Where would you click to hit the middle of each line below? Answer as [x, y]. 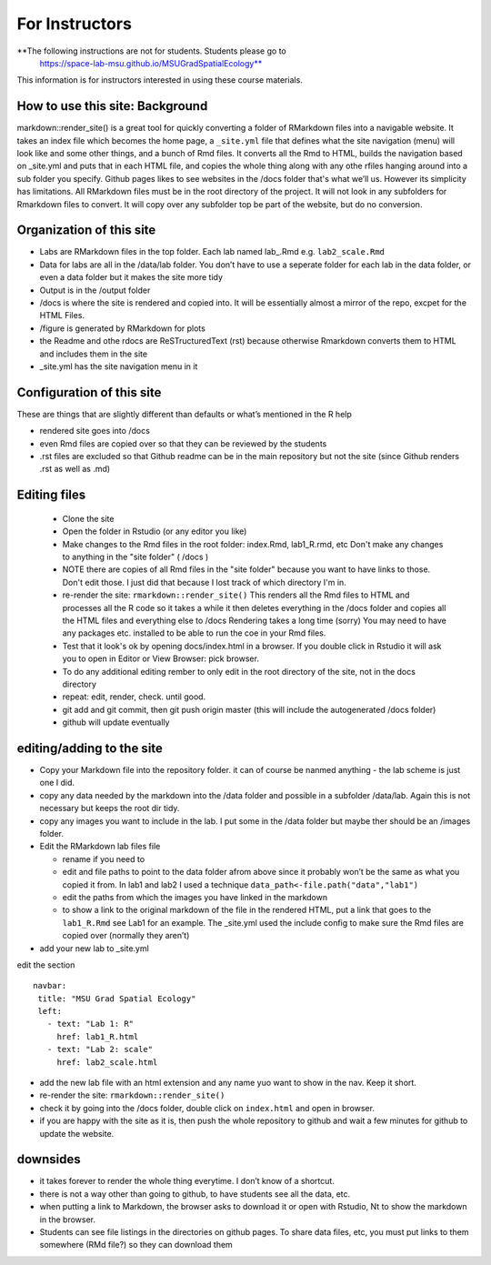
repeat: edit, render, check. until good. [134, 697]
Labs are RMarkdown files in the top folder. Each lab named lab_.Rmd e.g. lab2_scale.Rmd [212, 252]
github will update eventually [116, 722]
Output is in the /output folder [95, 290]
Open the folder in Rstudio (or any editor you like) [155, 531]
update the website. [77, 1133]
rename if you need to [104, 858]
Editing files [51, 495]
